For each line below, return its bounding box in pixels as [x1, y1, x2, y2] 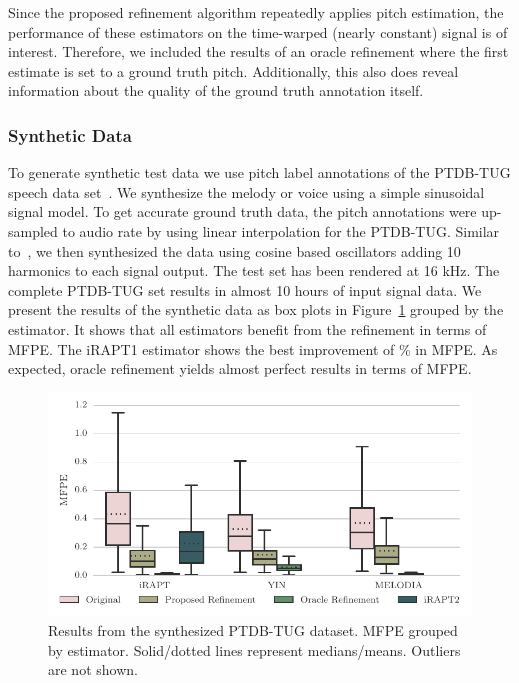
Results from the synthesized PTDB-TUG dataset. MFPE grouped [48, 620, 458, 641]
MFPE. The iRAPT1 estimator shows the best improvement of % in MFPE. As [8, 338, 498, 359]
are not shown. [48, 659, 138, 680]
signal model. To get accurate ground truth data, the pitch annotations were [8, 201, 477, 222]
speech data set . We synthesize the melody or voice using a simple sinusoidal [8, 181, 485, 202]
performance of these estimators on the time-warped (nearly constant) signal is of [8, 21, 508, 42]
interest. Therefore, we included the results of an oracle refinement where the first [8, 41, 509, 62]
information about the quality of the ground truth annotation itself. [8, 80, 424, 101]
